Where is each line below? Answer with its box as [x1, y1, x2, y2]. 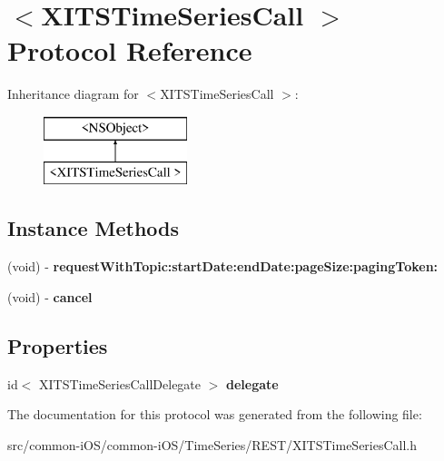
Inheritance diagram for [7, 84, 139, 103]
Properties [7, 331, 108, 359]
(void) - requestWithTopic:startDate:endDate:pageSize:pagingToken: [7, 257, 439, 276]
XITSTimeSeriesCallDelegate [39, 374, 202, 393]
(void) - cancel [7, 287, 93, 306]
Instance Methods [7, 214, 179, 242]
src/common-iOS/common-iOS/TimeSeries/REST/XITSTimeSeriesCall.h [7, 435, 418, 454]
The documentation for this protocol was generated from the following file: [7, 405, 422, 424]
